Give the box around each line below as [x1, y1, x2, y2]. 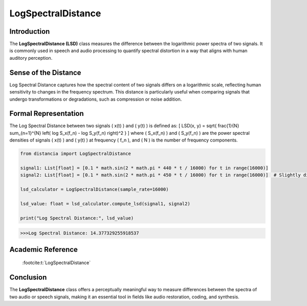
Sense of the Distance [9, 68, 81, 77]
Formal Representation [9, 109, 84, 118]
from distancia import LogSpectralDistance [20, 151, 131, 157]
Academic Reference [9, 245, 78, 254]
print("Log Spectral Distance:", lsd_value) [20, 215, 134, 221]
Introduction [9, 27, 50, 36]
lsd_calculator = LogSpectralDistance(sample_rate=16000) [20, 186, 169, 193]
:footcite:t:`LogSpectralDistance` [22, 260, 91, 266]
